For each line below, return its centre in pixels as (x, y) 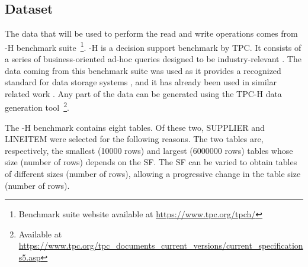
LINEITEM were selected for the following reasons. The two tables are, (134, 139)
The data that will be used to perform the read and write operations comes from (151, 33)
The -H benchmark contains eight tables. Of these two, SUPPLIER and (135, 127)
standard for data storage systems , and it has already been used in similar (141, 82)
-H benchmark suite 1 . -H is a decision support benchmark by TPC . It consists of (153, 46)
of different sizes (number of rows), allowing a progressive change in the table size (153, 174)
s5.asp (30, 257)
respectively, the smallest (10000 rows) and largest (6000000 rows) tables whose (149, 150)
